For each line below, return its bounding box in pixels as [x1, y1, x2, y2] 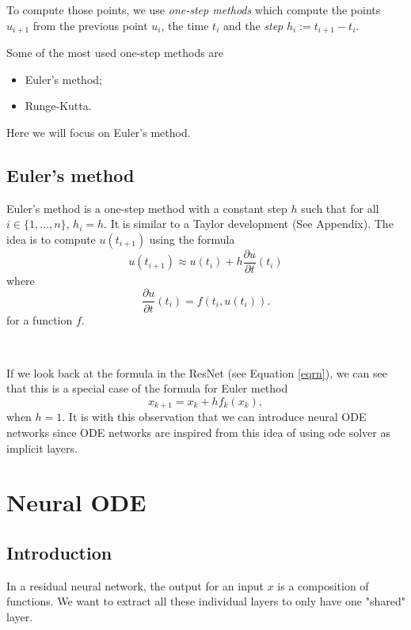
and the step [223, 17, 284, 33]
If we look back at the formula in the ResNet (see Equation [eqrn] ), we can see [6, 364, 387, 381]
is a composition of [277, 577, 369, 594]
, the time [161, 17, 209, 33]
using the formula [149, 230, 235, 247]
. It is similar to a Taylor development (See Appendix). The [104, 215, 394, 232]
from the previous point [32, 17, 148, 33]
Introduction [6, 540, 112, 564]
